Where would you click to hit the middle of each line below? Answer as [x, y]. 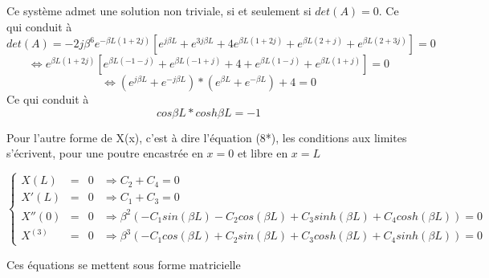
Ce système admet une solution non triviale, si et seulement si [159, 10]
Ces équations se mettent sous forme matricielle [124, 264]
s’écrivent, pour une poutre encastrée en [105, 153]
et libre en [263, 153]
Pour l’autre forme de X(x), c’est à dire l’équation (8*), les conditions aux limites [207, 137]
